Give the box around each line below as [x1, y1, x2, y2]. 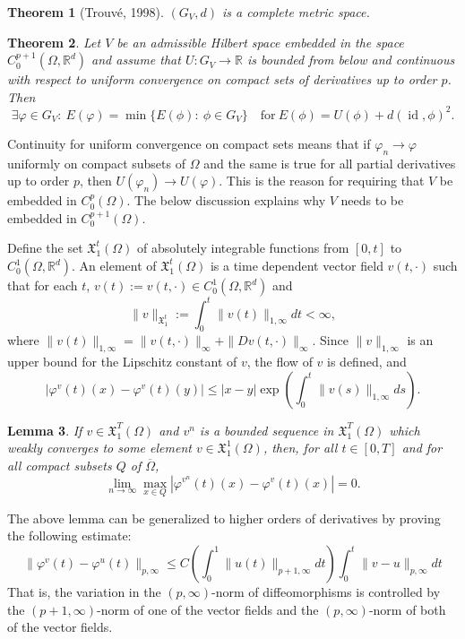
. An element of [72, 256, 157, 275]
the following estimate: [7, 526, 132, 545]
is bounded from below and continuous [246, 50, 455, 69]
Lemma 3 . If [7, 420, 82, 439]
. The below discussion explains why [126, 191, 326, 210]
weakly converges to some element [7, 438, 192, 457]
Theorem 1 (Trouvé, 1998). [7, 3, 164, 21]
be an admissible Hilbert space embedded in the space [116, 32, 404, 51]
